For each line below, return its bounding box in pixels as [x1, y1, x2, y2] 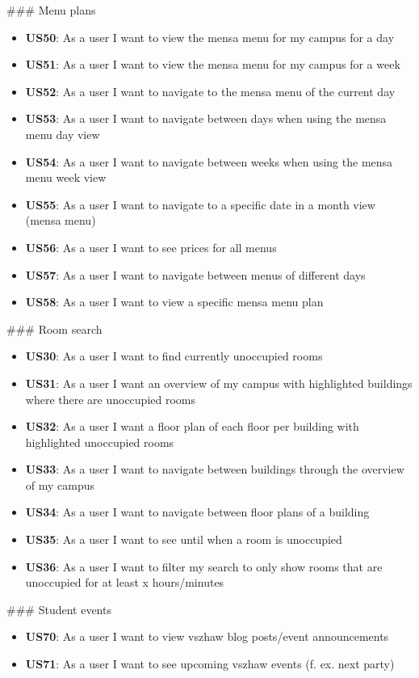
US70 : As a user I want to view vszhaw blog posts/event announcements [25, 628, 389, 645]
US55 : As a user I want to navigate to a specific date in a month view [25, 196, 375, 213]
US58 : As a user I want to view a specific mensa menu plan [25, 293, 324, 310]
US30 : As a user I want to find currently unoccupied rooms [25, 347, 323, 364]
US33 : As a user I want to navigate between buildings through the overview [25, 461, 404, 478]
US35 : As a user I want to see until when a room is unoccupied [25, 531, 342, 548]
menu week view [25, 169, 107, 186]
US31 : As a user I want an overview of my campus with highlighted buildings [25, 374, 413, 391]
